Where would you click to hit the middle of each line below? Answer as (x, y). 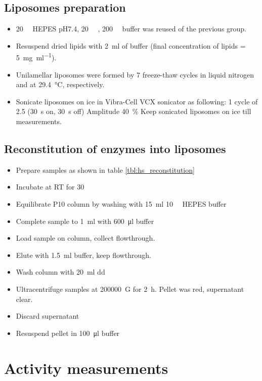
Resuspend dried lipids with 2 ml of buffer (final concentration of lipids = (131, 45)
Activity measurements (86, 368)
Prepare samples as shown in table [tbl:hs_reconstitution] (105, 169)
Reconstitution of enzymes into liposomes (115, 148)
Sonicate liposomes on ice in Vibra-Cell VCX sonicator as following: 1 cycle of (137, 101)
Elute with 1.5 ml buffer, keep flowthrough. (83, 255)
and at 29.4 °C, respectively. (60, 84)
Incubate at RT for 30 (50, 187)
